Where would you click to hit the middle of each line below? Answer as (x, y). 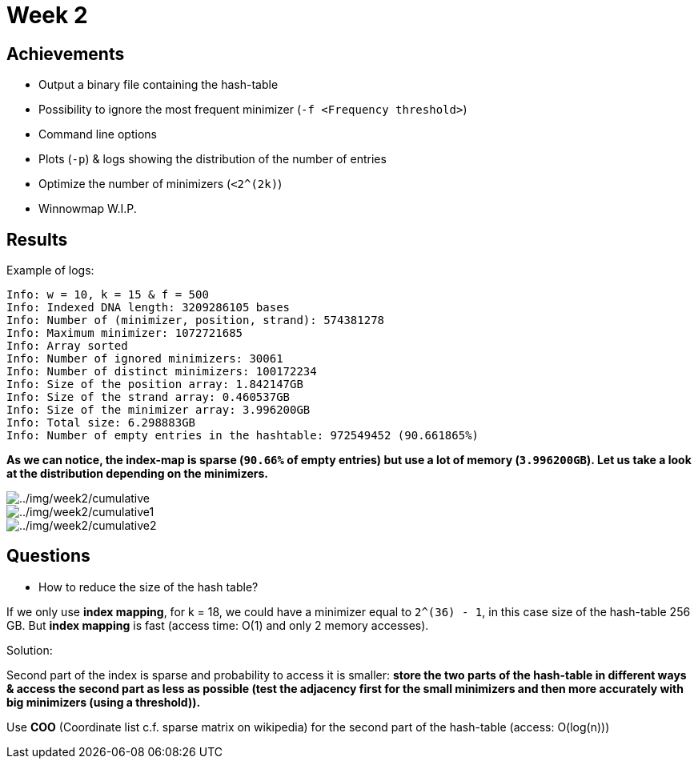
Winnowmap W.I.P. (88, 209)
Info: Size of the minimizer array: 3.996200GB (158, 410)
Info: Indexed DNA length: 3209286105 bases (148, 308)
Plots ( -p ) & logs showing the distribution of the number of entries (213, 159)
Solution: (30, 650)
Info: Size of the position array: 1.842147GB (155, 385)
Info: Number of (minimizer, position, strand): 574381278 (196, 320)
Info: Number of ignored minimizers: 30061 (145, 359)
